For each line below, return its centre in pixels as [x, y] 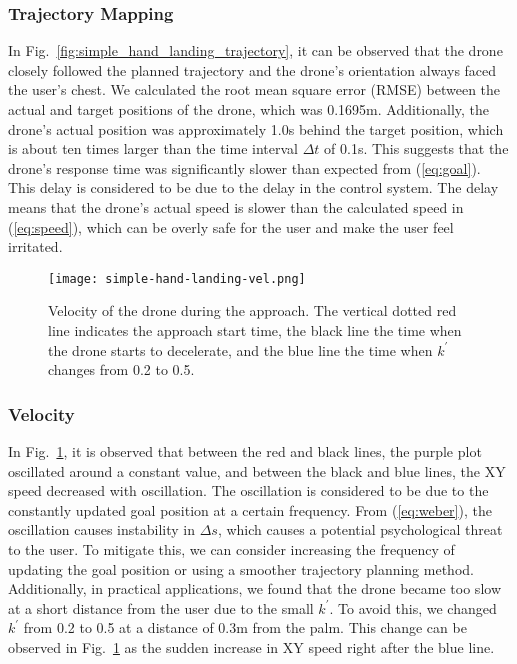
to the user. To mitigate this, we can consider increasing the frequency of [231, 548]
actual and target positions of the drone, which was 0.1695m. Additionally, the [249, 109]
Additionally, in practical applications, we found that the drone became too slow [254, 588]
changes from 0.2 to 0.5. [121, 369]
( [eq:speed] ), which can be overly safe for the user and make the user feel [231, 226]
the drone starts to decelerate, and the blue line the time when [240, 349]
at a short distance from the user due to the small [161, 607]
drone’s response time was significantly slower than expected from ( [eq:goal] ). [244, 167]
